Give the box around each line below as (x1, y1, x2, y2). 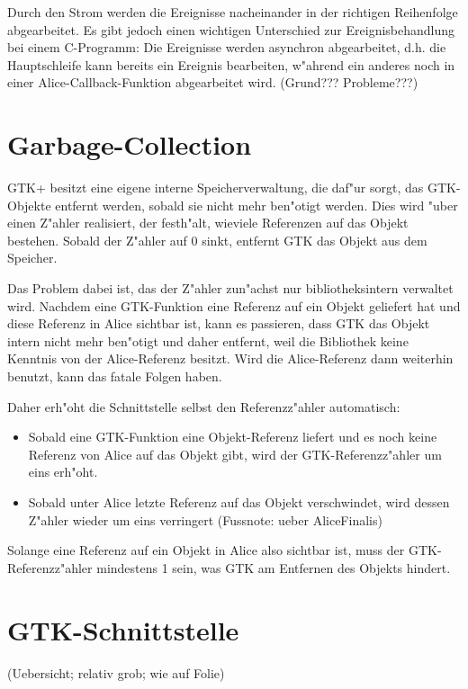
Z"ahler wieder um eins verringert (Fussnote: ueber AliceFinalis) (28, 510, 382, 529)
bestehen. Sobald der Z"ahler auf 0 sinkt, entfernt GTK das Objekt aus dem (7, 230, 427, 249)
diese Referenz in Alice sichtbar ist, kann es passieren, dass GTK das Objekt (7, 314, 430, 333)
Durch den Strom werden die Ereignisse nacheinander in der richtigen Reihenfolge (7, 3, 458, 21)
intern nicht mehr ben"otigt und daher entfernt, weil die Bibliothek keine (7, 331, 409, 350)
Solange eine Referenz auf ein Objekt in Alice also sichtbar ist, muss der (7, 541, 405, 559)
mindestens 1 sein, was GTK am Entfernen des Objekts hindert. (96, 558, 451, 577)
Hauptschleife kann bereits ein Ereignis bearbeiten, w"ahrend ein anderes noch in (7, 55, 455, 74)
